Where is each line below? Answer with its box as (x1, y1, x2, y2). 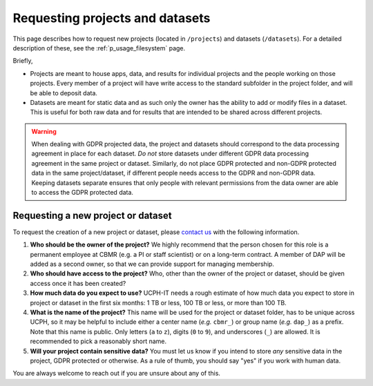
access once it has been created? (30, 279, 126, 287)
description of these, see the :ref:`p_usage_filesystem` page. (12, 44, 186, 52)
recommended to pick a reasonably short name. (30, 337, 167, 345)
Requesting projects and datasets (12, 10, 211, 26)
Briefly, (12, 57, 34, 65)
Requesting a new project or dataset (12, 209, 172, 221)
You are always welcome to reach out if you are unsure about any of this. (12, 369, 221, 378)
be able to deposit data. (30, 88, 98, 97)
